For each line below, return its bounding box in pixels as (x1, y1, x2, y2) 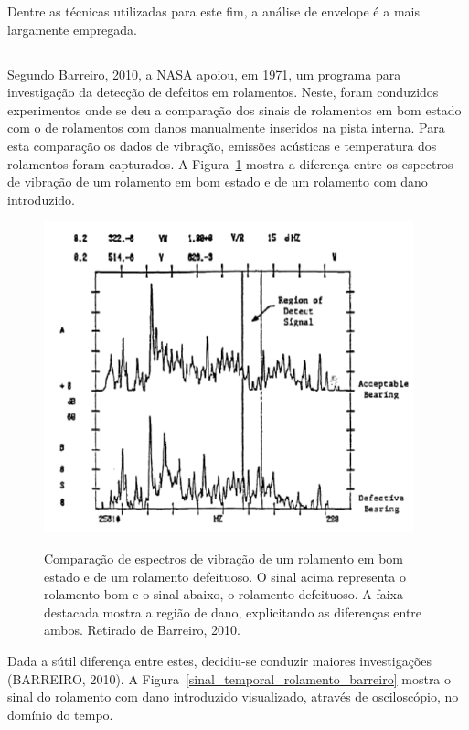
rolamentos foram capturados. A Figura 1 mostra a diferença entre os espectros (7, 154, 453, 173)
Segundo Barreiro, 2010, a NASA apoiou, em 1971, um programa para (7, 64, 401, 83)
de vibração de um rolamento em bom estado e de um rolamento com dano (7, 172, 428, 191)
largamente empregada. (7, 19, 138, 38)
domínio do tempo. (7, 704, 113, 724)
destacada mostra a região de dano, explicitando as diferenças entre (44, 602, 422, 621)
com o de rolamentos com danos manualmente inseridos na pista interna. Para (7, 118, 445, 137)
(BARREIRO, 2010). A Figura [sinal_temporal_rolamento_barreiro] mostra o (7, 669, 452, 688)
